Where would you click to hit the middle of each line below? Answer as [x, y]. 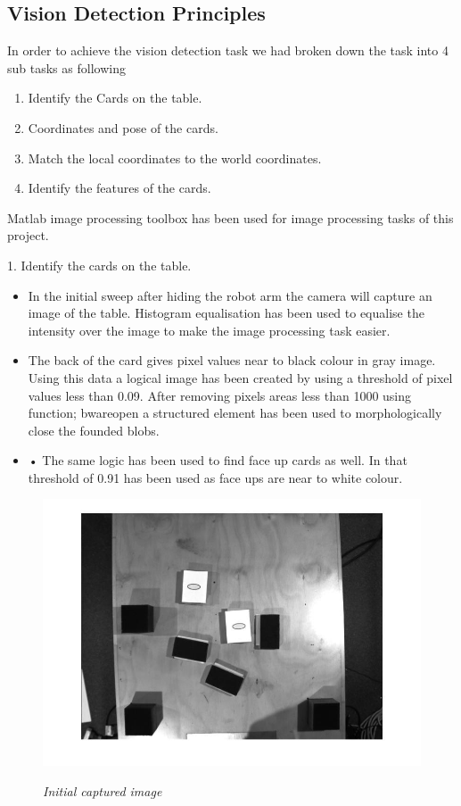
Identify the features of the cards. [119, 188]
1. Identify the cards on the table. [99, 265]
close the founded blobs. [94, 430]
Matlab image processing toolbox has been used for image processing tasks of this [230, 217]
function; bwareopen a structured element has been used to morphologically [235, 413]
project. [28, 235]
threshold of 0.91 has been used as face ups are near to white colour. [215, 477]
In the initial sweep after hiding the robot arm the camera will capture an [230, 295]
